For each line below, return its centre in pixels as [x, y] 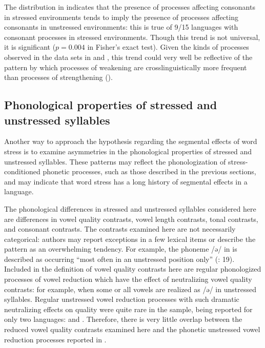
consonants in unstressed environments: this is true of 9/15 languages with [121, 27]
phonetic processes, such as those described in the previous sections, [149, 171]
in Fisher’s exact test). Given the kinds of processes [168, 47]
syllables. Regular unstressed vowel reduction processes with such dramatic [122, 299]
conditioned [22, 171]
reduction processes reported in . [55, 339]
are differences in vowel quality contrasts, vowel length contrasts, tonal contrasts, [131, 219]
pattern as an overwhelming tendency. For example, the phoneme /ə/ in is [121, 249]
